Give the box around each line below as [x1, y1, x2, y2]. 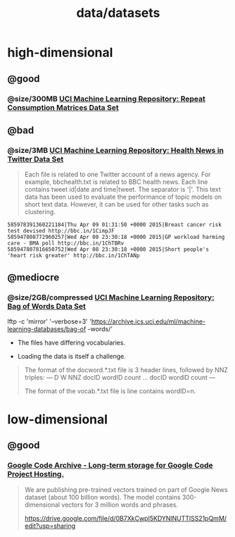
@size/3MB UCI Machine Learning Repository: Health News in [7, 145, 224, 155]
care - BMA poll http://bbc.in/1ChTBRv [7, 240, 125, 247]
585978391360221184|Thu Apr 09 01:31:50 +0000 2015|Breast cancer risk [7, 221, 222, 228]
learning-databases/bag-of [7, 324, 87, 333]
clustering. [24, 208, 56, 216]
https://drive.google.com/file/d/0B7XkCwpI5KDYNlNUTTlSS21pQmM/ [24, 514, 227, 522]
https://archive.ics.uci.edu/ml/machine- [91, 317, 206, 326]
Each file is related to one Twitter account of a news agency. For [24, 171, 211, 179]
